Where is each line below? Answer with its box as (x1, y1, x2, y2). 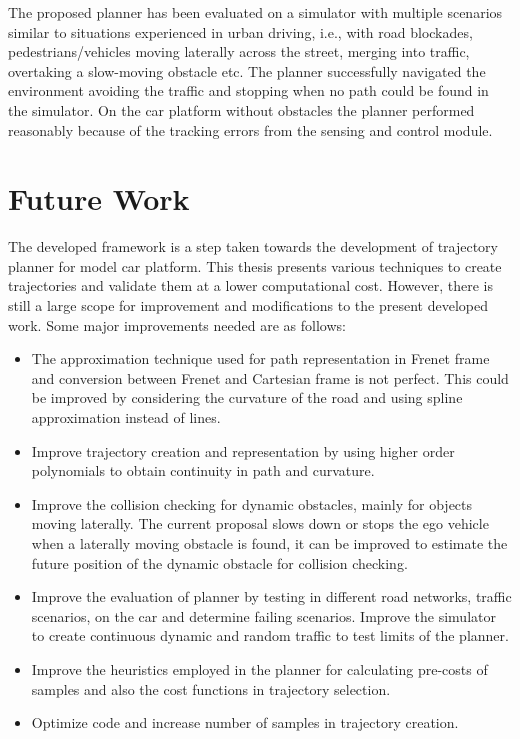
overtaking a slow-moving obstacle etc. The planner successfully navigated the (8, 60, 486, 81)
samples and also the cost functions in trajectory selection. (31, 678, 391, 699)
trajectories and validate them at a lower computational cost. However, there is (8, 275, 493, 296)
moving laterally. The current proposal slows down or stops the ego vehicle (31, 513, 489, 534)
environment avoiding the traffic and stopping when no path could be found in (8, 80, 489, 101)
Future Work (8, 178, 190, 219)
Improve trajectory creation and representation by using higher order (31, 440, 455, 461)
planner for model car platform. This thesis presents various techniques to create (8, 255, 502, 276)
